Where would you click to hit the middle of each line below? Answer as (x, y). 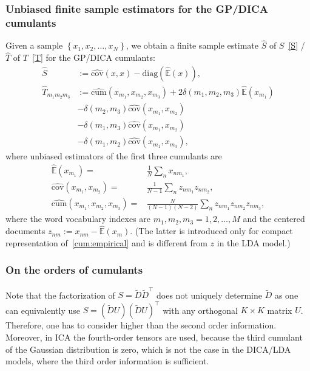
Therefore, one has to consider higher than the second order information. (141, 325)
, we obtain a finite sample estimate (192, 45)
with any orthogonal (200, 310)
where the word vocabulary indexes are (78, 219)
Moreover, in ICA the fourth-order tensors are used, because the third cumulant (154, 337)
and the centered (274, 219)
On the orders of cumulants (74, 270)
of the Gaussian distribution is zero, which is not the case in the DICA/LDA (148, 349)
